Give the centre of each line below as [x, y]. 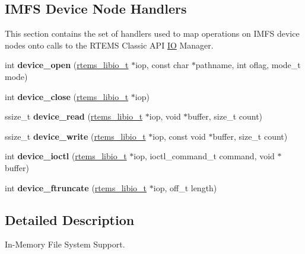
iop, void [165, 116]
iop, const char [162, 65]
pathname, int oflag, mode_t [248, 65]
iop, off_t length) [185, 187]
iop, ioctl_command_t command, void [204, 156]
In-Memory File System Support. [65, 244]
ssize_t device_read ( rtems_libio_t [74, 116]
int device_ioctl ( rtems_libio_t [66, 156]
